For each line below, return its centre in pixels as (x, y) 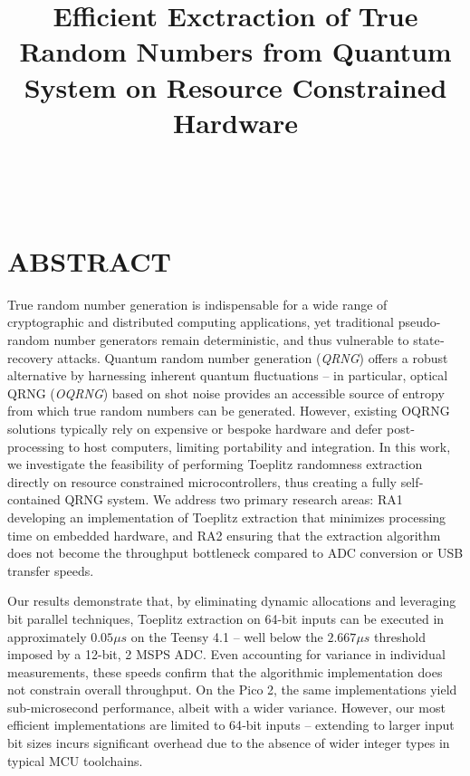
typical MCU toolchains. (75, 760)
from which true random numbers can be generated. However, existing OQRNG (229, 411)
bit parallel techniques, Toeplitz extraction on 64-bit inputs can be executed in (226, 618)
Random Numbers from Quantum (235, 51)
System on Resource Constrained (235, 86)
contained (34, 499)
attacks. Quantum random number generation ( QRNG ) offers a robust (253, 357)
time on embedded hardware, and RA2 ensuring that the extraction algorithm (224, 535)
